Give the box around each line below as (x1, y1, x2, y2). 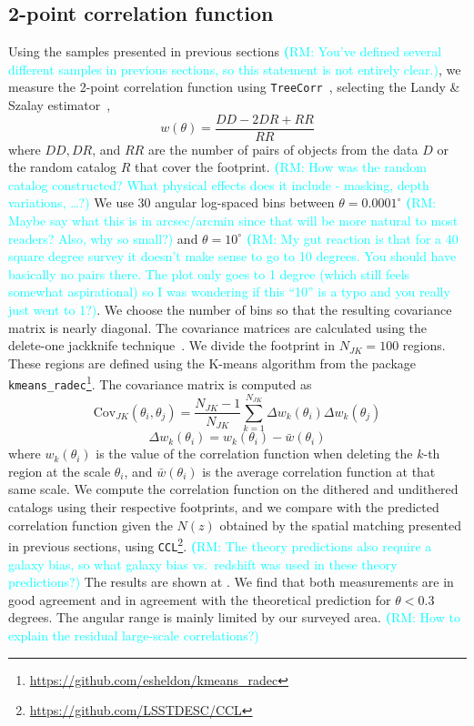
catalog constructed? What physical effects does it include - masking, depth (8, 175, 429, 194)
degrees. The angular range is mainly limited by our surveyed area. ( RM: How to (8, 608, 460, 627)
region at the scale (8, 461, 111, 480)
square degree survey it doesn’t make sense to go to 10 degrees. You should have (8, 247, 457, 266)
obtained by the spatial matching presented (219, 515, 461, 534)
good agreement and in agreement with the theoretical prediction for (8, 590, 391, 609)
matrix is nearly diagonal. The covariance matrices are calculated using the (8, 318, 428, 337)
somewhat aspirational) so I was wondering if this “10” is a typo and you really (8, 282, 450, 301)
